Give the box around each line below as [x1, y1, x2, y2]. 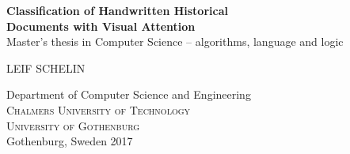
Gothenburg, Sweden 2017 [6, 133, 133, 149]
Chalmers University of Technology [6, 101, 191, 118]
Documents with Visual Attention [6, 17, 196, 34]
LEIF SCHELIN [6, 59, 86, 76]
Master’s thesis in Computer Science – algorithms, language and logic [6, 33, 344, 50]
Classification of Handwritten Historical [6, 2, 228, 18]
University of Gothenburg [6, 117, 140, 133]
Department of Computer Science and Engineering [6, 86, 251, 103]
